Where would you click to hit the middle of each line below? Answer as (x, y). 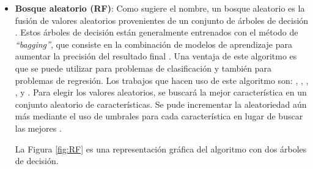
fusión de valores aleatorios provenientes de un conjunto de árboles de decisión (162, 20)
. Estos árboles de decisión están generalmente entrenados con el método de (156, 32)
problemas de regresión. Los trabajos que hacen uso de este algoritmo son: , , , (162, 80)
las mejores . (38, 128)
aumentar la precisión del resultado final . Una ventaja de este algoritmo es (156, 56)
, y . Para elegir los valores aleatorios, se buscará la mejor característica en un (161, 92)
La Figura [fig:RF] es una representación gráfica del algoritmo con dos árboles (161, 148)
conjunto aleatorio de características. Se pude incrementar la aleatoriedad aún (161, 104)
